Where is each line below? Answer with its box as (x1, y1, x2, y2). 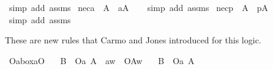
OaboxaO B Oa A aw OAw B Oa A (9, 54, 195, 67)
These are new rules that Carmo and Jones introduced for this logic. (5, 34, 261, 46)
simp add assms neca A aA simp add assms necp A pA (9, 1, 268, 13)
